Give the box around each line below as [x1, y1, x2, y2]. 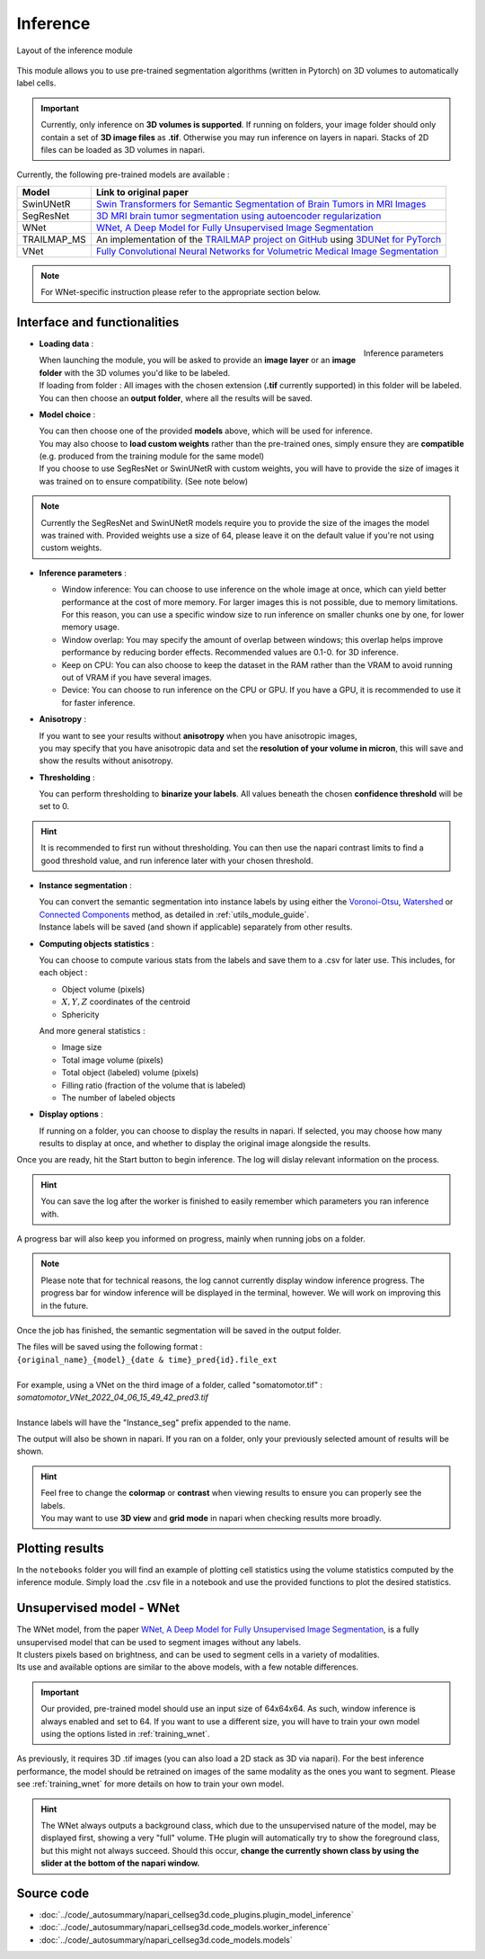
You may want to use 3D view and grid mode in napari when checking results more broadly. [40, 1513, 382, 1524]
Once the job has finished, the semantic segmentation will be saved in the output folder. [16, 1324, 341, 1335]
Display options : [39, 1109, 103, 1119]
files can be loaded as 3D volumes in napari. [40, 144, 206, 155]
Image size [61, 1042, 102, 1053]
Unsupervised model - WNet [16, 1600, 180, 1616]
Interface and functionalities [16, 315, 180, 330]
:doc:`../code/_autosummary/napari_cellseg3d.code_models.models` [39, 1934, 293, 1946]
